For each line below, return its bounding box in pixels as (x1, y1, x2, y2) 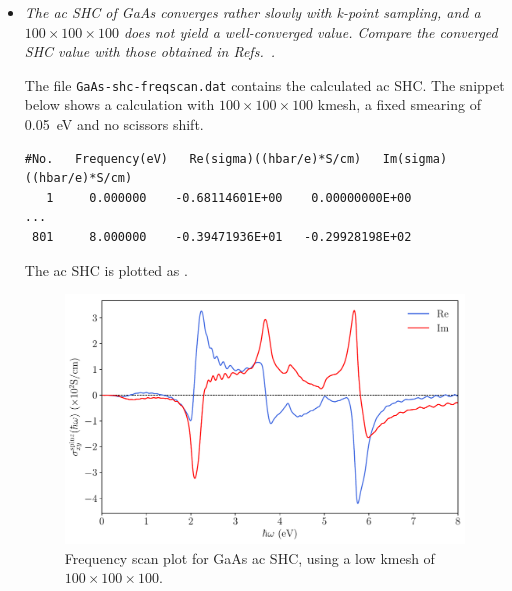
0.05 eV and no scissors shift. (24, 114, 204, 135)
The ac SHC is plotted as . (24, 259, 188, 280)
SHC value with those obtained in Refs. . (24, 41, 276, 62)
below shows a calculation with (24, 94, 215, 115)
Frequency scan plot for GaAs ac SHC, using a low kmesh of (64, 547, 435, 568)
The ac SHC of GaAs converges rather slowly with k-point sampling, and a (24, 2, 481, 22)
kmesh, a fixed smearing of (317, 94, 481, 115)
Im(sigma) (382, 151, 448, 166)
